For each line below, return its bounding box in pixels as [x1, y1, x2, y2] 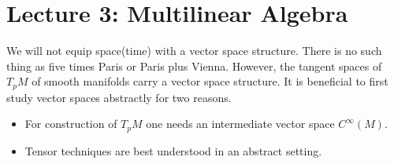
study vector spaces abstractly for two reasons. [6, 89, 232, 105]
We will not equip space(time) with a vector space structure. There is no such [6, 42, 382, 59]
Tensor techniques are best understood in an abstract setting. [24, 142, 322, 159]
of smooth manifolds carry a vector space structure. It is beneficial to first [32, 73, 388, 89]
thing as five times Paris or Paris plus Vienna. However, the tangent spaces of [6, 57, 382, 74]
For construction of [24, 115, 117, 132]
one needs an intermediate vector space [146, 115, 335, 132]
